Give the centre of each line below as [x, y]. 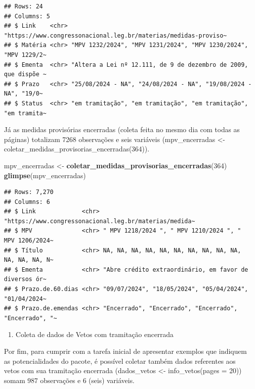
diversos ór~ [25, 279]
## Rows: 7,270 [29, 192]
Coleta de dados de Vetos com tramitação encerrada [94, 334]
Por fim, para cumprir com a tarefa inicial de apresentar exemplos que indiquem [126, 351]
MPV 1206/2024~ [29, 241]
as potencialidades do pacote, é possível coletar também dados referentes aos [120, 361]
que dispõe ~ [25, 74]
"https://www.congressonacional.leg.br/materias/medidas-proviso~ [116, 35]
